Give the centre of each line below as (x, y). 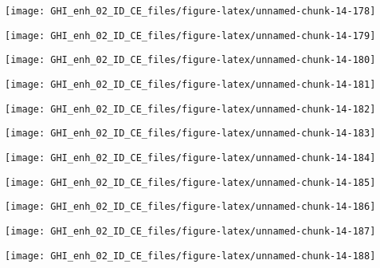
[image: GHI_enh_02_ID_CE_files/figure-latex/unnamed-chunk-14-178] (190, 11)
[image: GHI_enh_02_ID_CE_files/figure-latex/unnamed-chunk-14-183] (190, 134)
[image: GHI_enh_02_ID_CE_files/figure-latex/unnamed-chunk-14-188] (190, 256)
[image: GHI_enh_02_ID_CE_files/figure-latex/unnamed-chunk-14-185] (190, 182)
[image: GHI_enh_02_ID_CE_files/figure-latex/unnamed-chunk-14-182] (190, 109)
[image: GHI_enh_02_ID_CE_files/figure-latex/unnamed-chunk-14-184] (190, 158)
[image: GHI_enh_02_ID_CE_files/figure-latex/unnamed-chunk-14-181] (190, 84)
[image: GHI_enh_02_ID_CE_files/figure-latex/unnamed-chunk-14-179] (190, 35)
